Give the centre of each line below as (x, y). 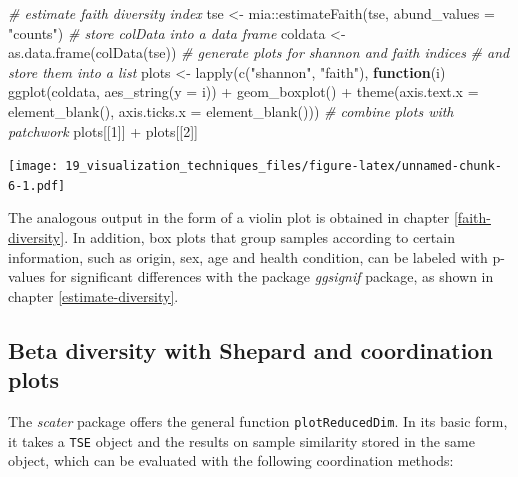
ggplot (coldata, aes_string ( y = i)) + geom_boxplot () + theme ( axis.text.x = (243, 91)
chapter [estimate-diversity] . (93, 295)
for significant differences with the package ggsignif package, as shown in (271, 276)
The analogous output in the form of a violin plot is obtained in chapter (229, 217)
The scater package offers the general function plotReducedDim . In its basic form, (258, 421)
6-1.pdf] (37, 185)
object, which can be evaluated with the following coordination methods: (231, 460)
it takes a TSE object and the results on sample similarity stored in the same (241, 440)
